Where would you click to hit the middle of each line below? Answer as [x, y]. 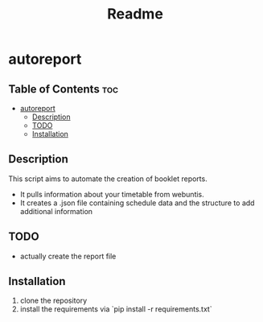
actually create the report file [68, 256]
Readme [135, 14]
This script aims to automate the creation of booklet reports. [108, 179]
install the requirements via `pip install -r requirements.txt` [116, 309]
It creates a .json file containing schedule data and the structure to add [137, 203]
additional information [56, 211]
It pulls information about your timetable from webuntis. [112, 194]
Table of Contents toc [64, 89]
